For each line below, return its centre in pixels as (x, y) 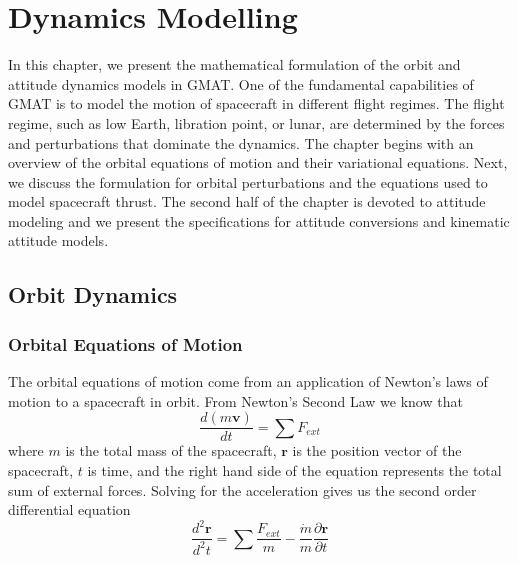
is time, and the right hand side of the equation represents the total (294, 469)
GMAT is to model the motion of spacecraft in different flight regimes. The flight (256, 103)
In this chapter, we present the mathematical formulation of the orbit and (234, 64)
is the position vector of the (377, 450)
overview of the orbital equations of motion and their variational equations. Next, (258, 162)
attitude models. (58, 240)
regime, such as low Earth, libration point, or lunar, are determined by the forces (256, 122)
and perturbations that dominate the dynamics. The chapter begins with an (241, 142)
